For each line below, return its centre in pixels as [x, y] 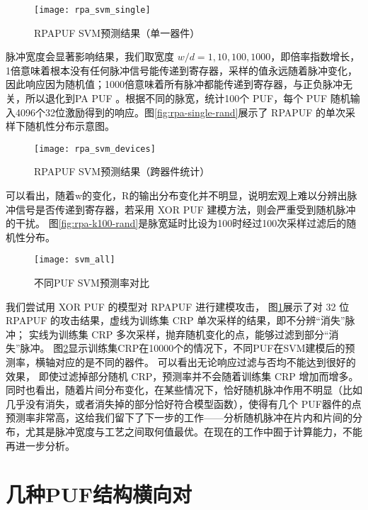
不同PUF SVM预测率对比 [92, 283]
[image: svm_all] [75, 260]
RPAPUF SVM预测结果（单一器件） [117, 32]
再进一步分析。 [40, 445]
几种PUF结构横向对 [99, 494]
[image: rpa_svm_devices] [95, 149]
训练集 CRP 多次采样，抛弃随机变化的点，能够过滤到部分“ [194, 334]
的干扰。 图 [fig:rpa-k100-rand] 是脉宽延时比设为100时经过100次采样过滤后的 [176, 223]
